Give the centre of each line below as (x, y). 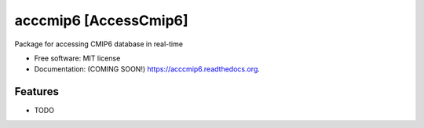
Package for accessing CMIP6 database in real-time (99, 44)
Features (37, 91)
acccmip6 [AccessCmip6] (101, 20)
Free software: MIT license (77, 58)
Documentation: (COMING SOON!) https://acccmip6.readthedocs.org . (147, 69)
